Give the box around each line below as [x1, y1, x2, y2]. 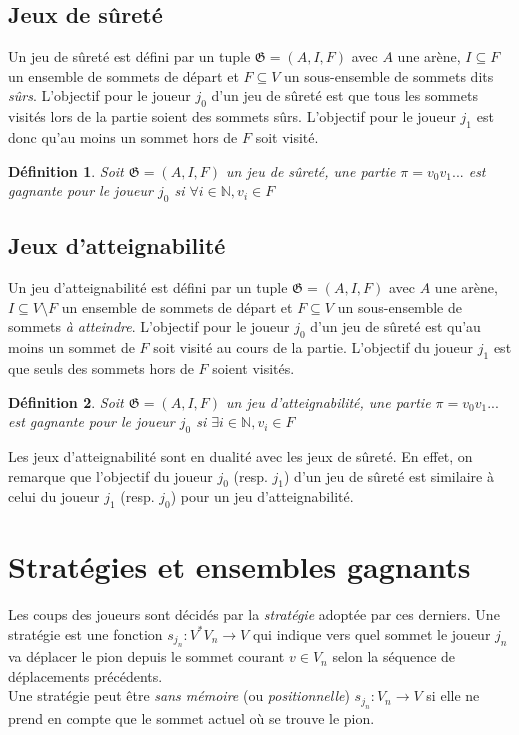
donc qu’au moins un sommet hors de [8, 126, 238, 147]
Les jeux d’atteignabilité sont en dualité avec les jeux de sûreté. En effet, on [8, 445, 473, 466]
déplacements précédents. [8, 665, 163, 686]
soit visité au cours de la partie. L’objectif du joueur [153, 337, 474, 358]
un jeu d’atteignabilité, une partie [226, 391, 431, 412]
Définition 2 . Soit [8, 391, 124, 412]
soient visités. [212, 357, 295, 378]
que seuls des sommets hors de [8, 357, 194, 378]
